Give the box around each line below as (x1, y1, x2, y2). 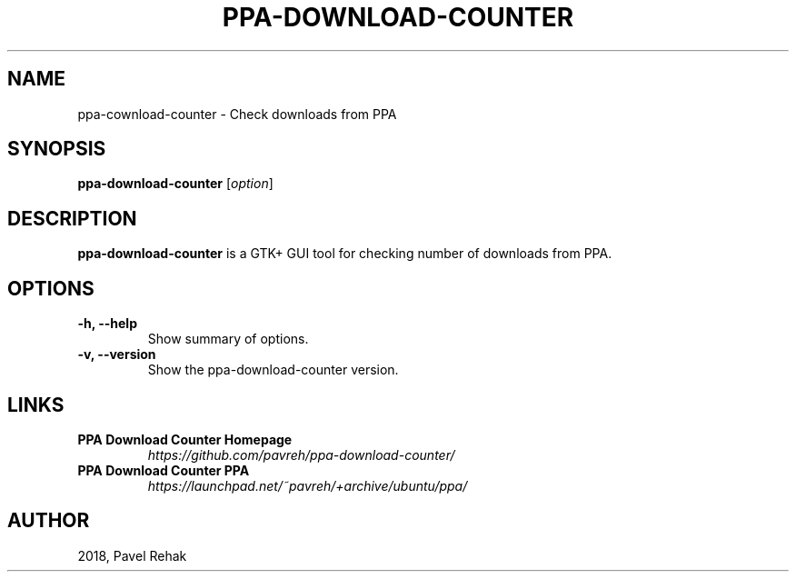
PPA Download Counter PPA (77, 462, 250, 478)
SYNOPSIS (7, 137, 106, 161)
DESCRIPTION (7, 206, 137, 230)
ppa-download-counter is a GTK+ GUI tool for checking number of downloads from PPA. (77, 245, 612, 262)
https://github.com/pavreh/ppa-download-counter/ (147, 446, 455, 463)
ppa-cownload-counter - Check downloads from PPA (77, 105, 397, 122)
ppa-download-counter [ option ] (77, 175, 274, 192)
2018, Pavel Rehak (77, 547, 187, 564)
